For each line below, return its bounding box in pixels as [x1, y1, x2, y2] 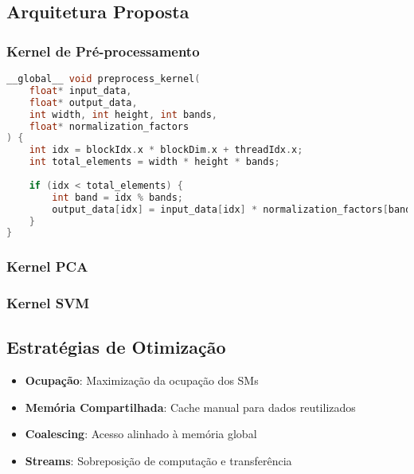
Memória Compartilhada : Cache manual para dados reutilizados [25, 398, 356, 415]
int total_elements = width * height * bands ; [29, 156, 280, 168]
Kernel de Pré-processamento [6, 41, 200, 61]
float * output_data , [29, 96, 138, 108]
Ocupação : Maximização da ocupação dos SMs [25, 372, 259, 389]
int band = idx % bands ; [52, 191, 183, 203]
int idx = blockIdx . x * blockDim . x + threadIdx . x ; [29, 144, 303, 156]
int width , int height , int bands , [29, 108, 217, 120]
